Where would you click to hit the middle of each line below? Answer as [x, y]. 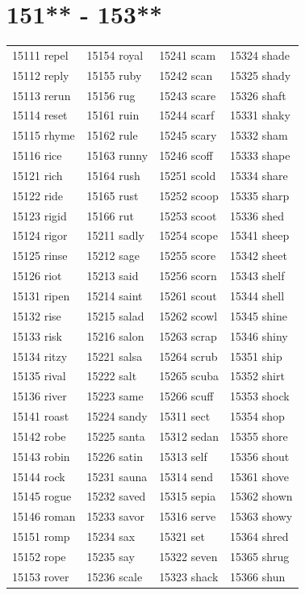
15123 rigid [40, 215]
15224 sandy [117, 416]
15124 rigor [40, 235]
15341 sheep [260, 235]
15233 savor [115, 516]
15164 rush [113, 175]
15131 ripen [41, 295]
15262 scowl [188, 315]
